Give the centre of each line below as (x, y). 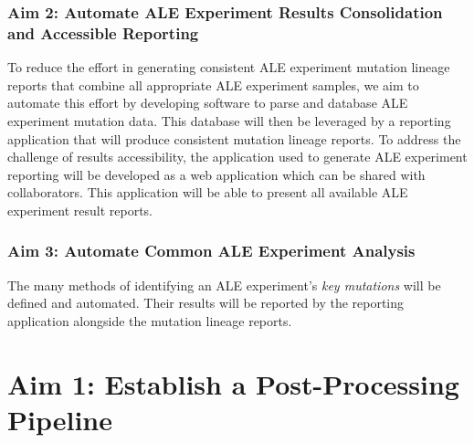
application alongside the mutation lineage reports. (150, 320)
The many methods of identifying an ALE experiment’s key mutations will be (224, 285)
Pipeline (60, 419)
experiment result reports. (80, 210)
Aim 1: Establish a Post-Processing (233, 383)
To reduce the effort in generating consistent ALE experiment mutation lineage (229, 67)
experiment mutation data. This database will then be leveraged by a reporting (229, 120)
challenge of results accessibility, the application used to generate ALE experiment (237, 157)
